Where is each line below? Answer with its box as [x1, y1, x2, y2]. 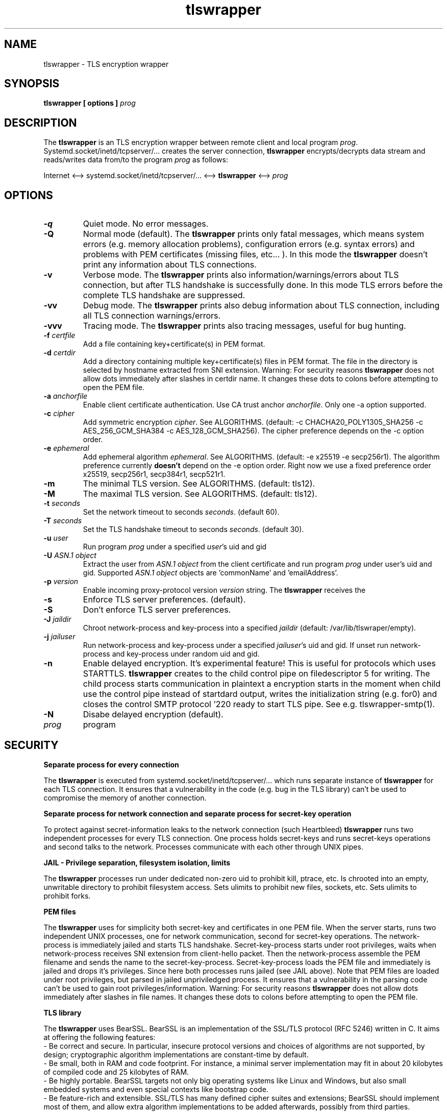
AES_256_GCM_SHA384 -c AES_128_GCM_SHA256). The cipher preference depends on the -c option [83, 426, 424, 436]
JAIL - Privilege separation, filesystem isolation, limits [43, 858, 231, 867]
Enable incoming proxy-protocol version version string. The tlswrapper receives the [83, 586, 366, 595]
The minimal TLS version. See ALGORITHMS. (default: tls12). [83, 478, 315, 489]
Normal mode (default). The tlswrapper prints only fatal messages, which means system [83, 229, 425, 239]
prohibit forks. [43, 891, 91, 900]
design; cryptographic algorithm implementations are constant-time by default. [43, 1050, 309, 1059]
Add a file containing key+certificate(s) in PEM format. [83, 340, 265, 349]
